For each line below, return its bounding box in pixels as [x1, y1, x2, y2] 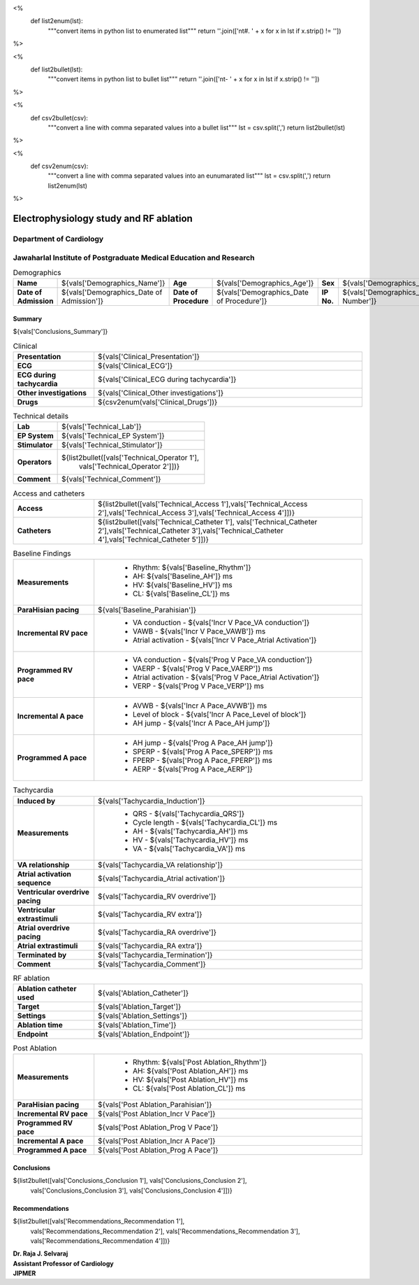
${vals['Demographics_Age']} [216, 279, 314, 288]
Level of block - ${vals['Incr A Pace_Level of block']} [133, 710, 307, 719]
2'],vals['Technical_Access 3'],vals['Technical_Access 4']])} [98, 507, 295, 517]
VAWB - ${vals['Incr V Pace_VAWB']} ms [133, 626, 266, 636]
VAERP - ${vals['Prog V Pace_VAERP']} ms [133, 663, 273, 673]
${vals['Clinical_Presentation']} [98, 352, 200, 362]
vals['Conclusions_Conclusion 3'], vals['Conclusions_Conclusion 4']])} [30, 1186, 233, 1195]
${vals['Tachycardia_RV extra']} [98, 909, 203, 919]
